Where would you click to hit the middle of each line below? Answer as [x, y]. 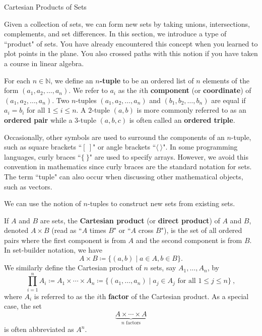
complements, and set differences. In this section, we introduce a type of [115, 34]
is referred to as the [64, 296]
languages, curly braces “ [43, 156]
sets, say [163, 268]
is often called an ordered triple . [182, 119]
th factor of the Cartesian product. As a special [174, 296]
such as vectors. [28, 186]
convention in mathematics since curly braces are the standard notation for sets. [128, 166]
